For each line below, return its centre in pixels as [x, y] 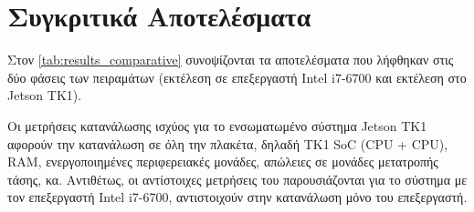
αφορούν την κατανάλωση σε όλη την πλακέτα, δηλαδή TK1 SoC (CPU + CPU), [228, 143]
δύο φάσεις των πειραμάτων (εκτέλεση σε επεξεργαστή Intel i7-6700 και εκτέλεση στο [237, 77]
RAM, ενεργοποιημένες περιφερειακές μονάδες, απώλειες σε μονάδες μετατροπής [223, 162]
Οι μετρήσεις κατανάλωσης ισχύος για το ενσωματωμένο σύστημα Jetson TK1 [217, 125]
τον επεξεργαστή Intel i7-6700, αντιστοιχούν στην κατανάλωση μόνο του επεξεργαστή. [237, 197]
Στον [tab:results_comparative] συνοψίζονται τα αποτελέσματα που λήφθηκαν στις [231, 60]
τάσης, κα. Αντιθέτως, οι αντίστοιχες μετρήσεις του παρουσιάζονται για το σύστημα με [237, 179]
